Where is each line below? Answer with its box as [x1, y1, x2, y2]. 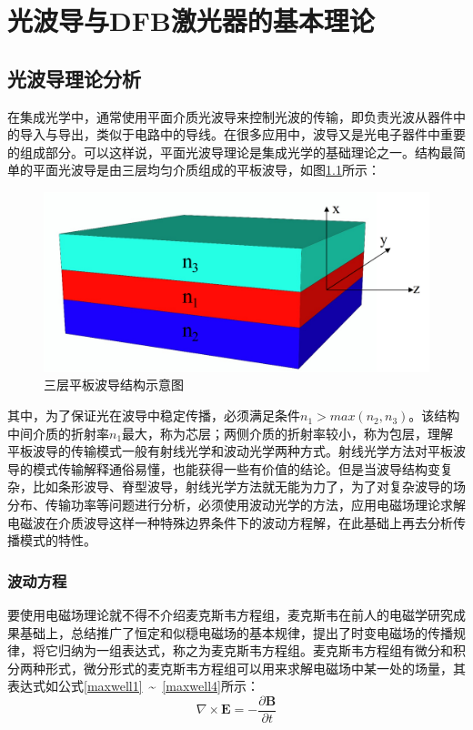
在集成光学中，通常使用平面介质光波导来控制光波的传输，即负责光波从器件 [7, 106, 453, 126]
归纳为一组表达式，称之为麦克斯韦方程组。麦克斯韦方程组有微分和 [57, 641, 453, 660]
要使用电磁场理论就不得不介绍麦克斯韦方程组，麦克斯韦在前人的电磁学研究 [7, 605, 453, 624]
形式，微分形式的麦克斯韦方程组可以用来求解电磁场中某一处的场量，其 [45, 658, 466, 677]
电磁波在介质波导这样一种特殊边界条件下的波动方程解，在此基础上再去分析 [7, 512, 453, 532]
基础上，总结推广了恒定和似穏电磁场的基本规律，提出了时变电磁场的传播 [19, 623, 453, 642]
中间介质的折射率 [7, 423, 109, 442]
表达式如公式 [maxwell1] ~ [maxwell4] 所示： [7, 676, 259, 695]
